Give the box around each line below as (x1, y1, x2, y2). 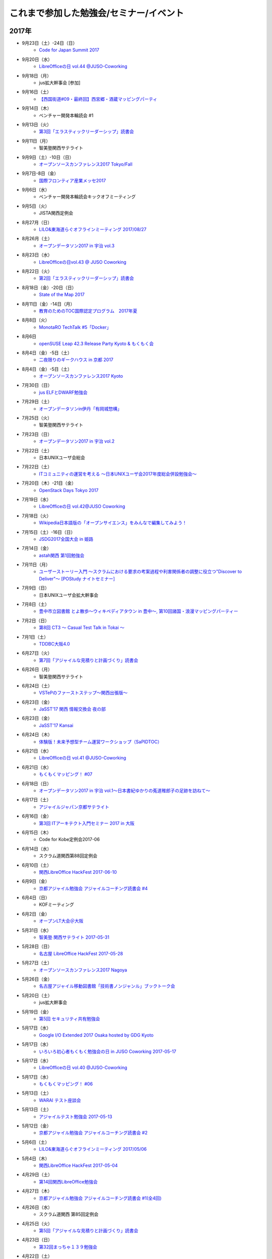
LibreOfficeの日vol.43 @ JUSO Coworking (39, 259, 127, 265)
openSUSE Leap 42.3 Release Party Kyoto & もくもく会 (39, 340, 154, 346)
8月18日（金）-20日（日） (22, 285, 77, 291)
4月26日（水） (22, 1204, 53, 1210)
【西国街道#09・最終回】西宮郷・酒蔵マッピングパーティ (39, 96, 158, 102)
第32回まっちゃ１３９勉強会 (39, 1244, 98, 1250)
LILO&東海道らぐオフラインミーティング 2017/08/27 (39, 227, 147, 233)
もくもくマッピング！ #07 (39, 771, 93, 778)
